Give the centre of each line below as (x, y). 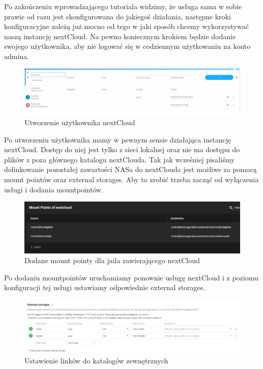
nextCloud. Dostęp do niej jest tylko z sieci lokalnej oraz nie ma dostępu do (122, 149)
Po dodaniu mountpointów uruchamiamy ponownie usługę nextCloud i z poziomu (131, 277)
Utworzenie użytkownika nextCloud (80, 122)
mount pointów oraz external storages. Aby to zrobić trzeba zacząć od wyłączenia (131, 179)
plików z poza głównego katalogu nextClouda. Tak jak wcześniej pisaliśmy (120, 159)
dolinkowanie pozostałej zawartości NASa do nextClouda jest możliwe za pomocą (130, 169)
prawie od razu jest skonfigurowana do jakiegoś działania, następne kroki (118, 16)
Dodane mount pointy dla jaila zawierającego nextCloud (112, 260)
